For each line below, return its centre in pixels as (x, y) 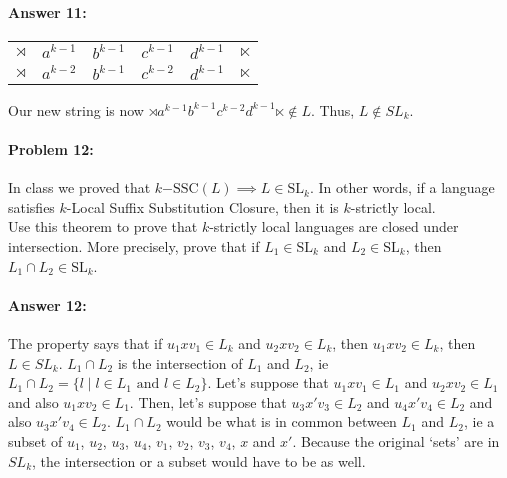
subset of (35, 440)
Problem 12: (51, 148)
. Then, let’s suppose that (208, 401)
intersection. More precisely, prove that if (134, 245)
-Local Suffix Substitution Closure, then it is (202, 206)
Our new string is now (76, 109)
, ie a (479, 421)
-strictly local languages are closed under (334, 226)
